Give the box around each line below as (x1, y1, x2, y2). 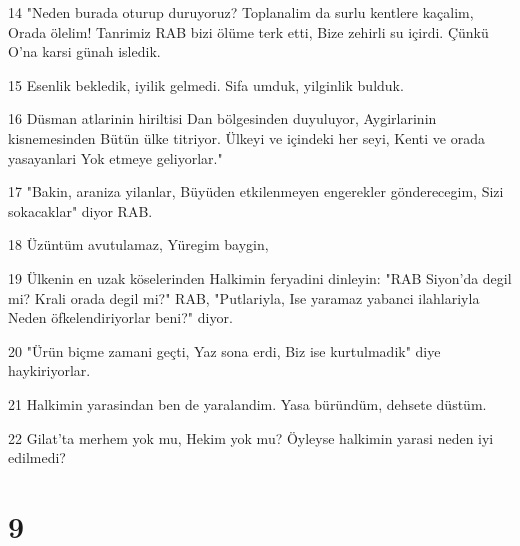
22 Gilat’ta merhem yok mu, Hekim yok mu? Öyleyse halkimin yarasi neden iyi (8, 427, 494, 448)
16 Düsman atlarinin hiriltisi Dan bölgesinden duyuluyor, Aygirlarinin (8, 108, 437, 129)
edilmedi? (8, 447, 66, 468)
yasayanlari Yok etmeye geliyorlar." (8, 147, 223, 168)
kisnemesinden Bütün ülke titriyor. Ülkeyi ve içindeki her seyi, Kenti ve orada (8, 127, 485, 148)
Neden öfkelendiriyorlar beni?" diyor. (8, 307, 233, 328)
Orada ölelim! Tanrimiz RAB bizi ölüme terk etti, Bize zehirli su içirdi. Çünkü (8, 21, 489, 42)
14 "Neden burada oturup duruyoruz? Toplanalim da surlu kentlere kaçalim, (8, 2, 474, 22)
